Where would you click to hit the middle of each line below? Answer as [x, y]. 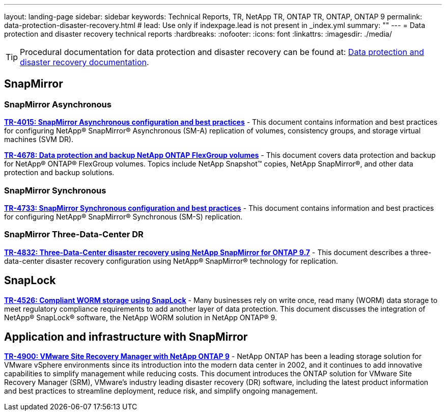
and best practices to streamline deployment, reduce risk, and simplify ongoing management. [161, 391]
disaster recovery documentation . [85, 62]
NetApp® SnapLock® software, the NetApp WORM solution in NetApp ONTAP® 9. [141, 317]
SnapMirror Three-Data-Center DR [74, 234]
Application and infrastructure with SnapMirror [126, 337]
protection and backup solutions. [59, 173]
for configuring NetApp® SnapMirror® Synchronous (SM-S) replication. [123, 216]
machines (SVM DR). [39, 140]
